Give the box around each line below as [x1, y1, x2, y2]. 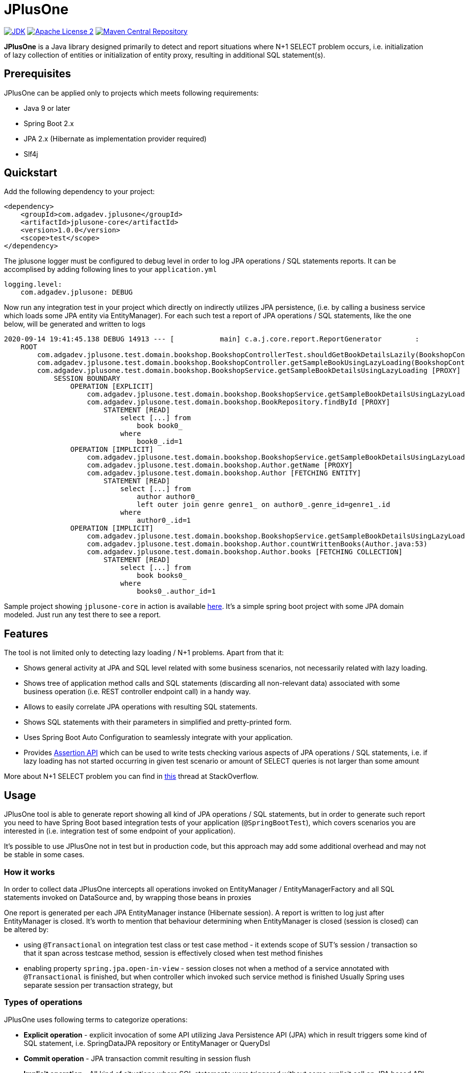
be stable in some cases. [4, 850, 85, 859]
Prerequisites [4, 67, 71, 80]
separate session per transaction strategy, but [24, 980, 173, 989]
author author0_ [136, 493, 199, 501]
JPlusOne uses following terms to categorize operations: [4, 1015, 188, 1024]
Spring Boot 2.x [24, 119, 74, 128]
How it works [4, 867, 55, 877]
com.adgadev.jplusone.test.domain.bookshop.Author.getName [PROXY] [87, 461, 353, 469]
